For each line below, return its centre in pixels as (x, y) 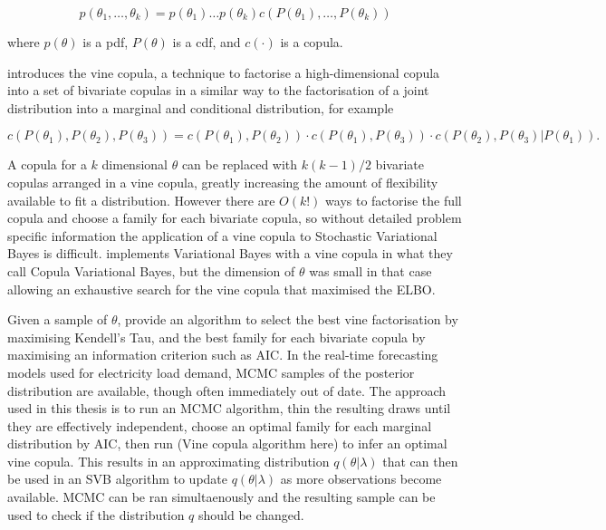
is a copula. (312, 42)
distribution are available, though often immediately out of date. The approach (227, 390)
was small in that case (370, 270)
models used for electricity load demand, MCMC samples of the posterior (211, 372)
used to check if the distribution (96, 514)
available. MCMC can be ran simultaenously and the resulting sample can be (221, 497)
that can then (420, 461)
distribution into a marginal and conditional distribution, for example (201, 107)
